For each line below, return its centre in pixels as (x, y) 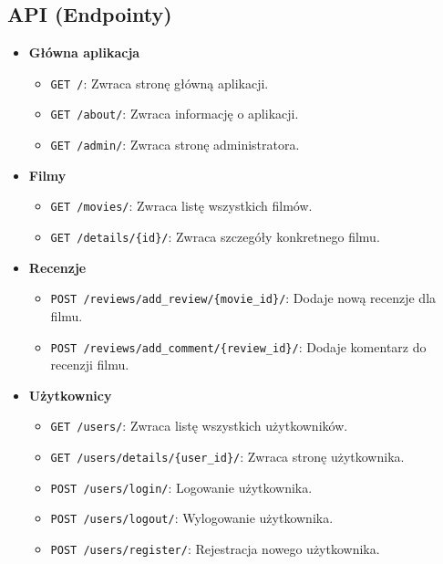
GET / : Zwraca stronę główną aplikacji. (160, 83)
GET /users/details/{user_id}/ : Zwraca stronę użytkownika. (227, 457)
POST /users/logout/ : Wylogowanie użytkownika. (192, 518)
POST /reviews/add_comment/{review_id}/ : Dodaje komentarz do (238, 346)
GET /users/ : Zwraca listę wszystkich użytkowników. (199, 426)
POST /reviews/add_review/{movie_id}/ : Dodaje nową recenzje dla (243, 298)
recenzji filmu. (90, 365)
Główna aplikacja (84, 52)
